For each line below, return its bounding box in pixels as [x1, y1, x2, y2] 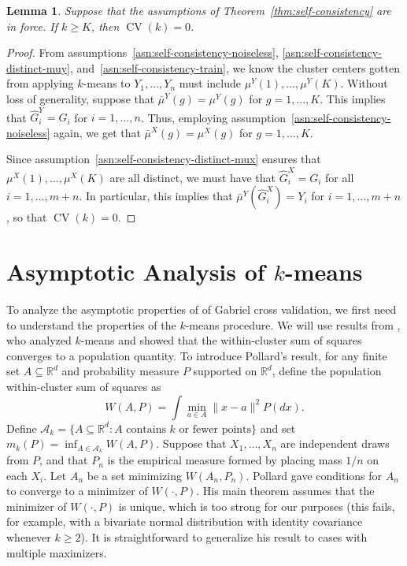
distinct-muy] [6, 59, 70, 76]
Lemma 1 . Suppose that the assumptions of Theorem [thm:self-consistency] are [6, 2, 391, 18]
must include [179, 75, 241, 91]
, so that [6, 209, 47, 225]
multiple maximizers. [6, 544, 107, 560]
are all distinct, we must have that [109, 169, 276, 185]
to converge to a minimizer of [6, 482, 148, 499]
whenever [6, 529, 51, 546]
